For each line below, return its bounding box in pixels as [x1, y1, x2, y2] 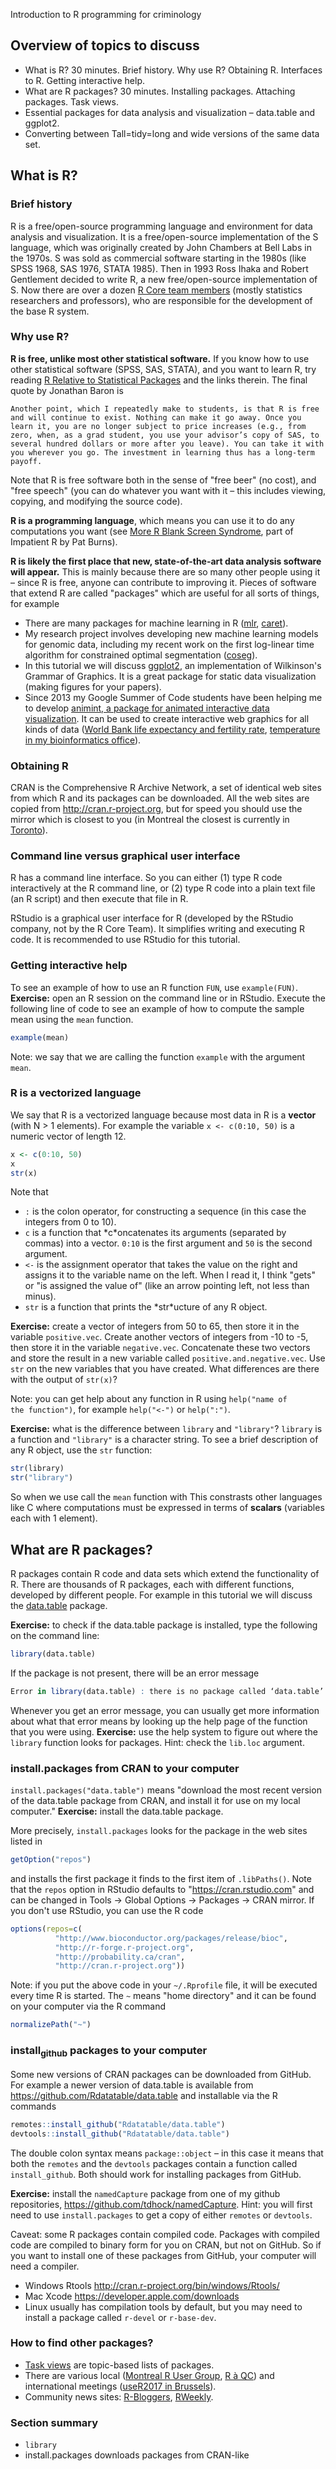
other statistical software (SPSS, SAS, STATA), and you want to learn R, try [10, 363, 317, 375]
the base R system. [10, 305, 90, 317]
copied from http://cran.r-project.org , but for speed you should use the [10, 803, 303, 815]
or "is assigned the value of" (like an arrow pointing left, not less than [24, 1280, 310, 1292]
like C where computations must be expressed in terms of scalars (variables [10, 1502, 325, 1514]
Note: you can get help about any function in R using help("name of [10, 1393, 288, 1405]
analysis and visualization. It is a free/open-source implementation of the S [10, 230, 319, 243]
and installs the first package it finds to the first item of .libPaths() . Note [10, 1872, 312, 1884]
